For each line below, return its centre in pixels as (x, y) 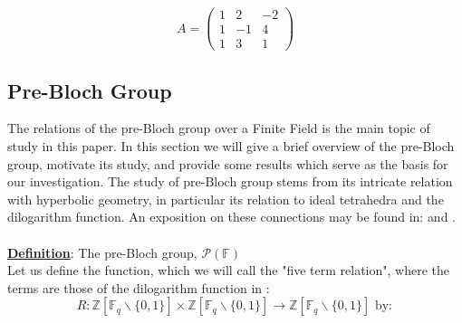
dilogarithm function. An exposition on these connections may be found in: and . (232, 217)
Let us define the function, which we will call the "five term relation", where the (228, 270)
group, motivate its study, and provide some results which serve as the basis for (228, 163)
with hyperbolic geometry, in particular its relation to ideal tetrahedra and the (226, 199)
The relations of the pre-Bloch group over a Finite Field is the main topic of (219, 128)
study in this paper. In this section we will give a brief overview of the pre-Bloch (231, 145)
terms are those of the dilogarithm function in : (139, 287)
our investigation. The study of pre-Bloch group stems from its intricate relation (230, 181)
